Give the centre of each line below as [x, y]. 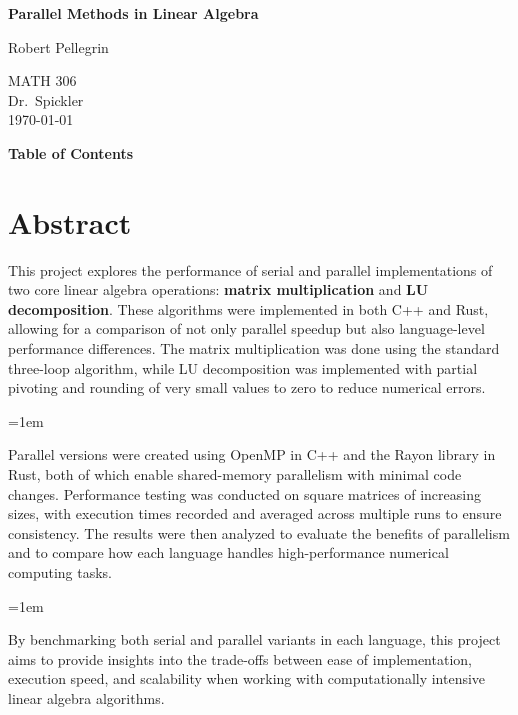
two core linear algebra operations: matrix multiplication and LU [218, 289]
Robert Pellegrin [58, 46]
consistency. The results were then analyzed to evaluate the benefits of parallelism [259, 532]
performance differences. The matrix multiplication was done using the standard [254, 348]
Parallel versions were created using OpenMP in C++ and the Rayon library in [252, 454]
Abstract [70, 221]
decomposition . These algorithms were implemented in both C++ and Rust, [248, 308]
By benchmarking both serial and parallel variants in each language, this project [254, 639]
